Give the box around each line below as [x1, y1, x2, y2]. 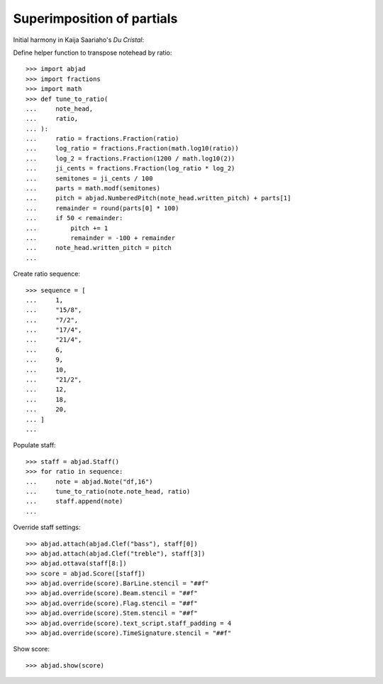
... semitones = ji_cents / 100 [26, 174, 153, 183]
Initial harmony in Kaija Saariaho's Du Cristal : [13, 36, 145, 44]
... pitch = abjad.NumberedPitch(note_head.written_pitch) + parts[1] [26, 194, 292, 202]
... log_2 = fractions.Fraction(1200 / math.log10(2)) [26, 154, 235, 163]
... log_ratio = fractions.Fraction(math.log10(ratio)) [26, 144, 239, 153]
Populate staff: [13, 441, 56, 450]
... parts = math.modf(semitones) [26, 185, 161, 192]
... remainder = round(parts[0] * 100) [26, 204, 179, 212]
